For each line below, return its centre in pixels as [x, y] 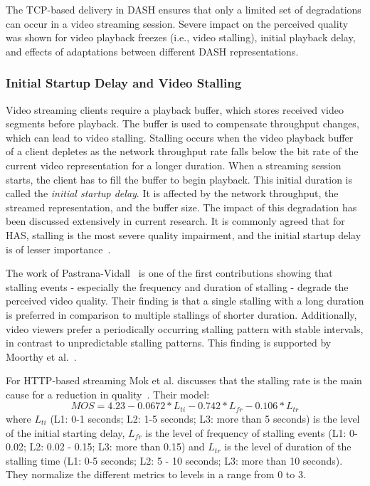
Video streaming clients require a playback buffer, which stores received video [175, 109]
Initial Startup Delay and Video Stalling [124, 83]
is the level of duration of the [288, 447]
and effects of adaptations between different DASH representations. [152, 51]
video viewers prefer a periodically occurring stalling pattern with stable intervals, [185, 328]
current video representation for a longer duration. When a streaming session [174, 165]
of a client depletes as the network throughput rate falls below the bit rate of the [182, 151]
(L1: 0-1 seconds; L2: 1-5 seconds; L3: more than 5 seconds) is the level [205, 418]
